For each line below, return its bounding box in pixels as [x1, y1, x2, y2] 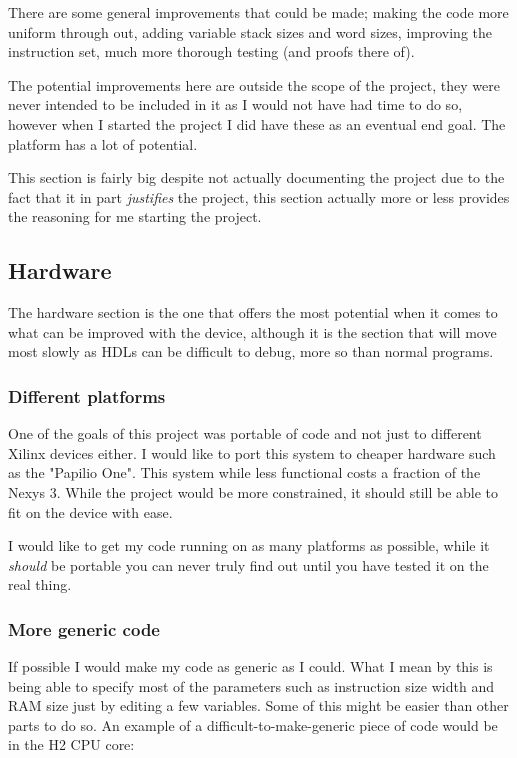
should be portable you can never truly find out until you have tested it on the [8, 554, 489, 575]
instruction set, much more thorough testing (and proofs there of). [8, 41, 415, 62]
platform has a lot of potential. [8, 133, 198, 154]
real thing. [8, 574, 72, 595]
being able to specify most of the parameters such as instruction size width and [8, 675, 494, 696]
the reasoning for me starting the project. [8, 206, 262, 227]
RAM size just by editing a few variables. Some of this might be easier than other [8, 695, 509, 716]
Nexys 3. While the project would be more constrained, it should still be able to [8, 481, 499, 502]
